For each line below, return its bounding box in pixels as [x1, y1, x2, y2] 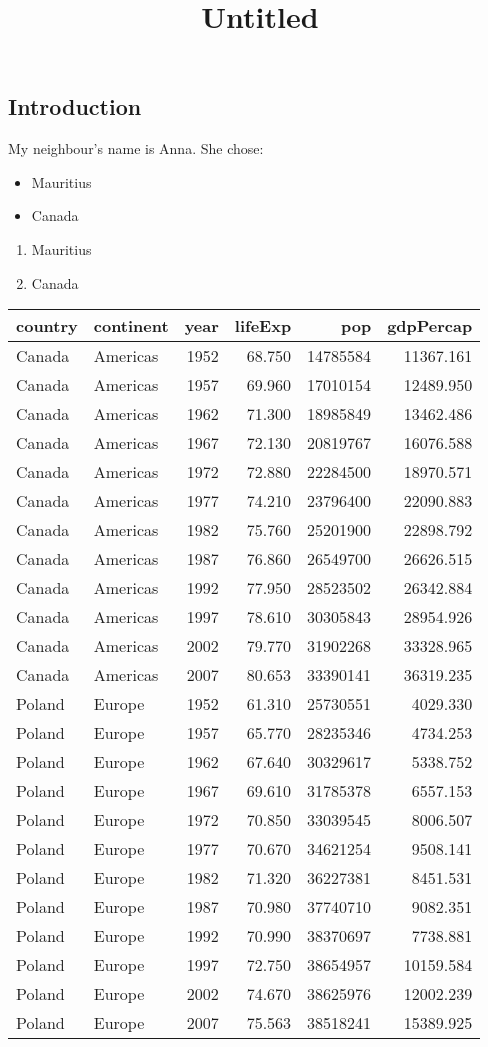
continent [93, 314, 169, 338]
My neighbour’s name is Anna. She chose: [8, 138, 264, 159]
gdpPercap [387, 314, 473, 338]
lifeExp [234, 314, 292, 338]
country [16, 314, 78, 338]
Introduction [8, 91, 142, 122]
